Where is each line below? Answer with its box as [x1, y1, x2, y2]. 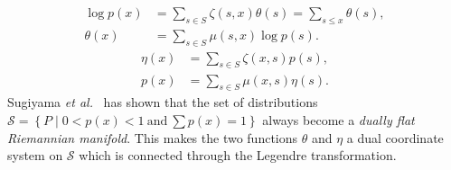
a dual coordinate [346, 128, 444, 147]
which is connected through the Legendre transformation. [79, 146, 397, 165]
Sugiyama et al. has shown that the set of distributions [7, 93, 318, 112]
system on [7, 146, 63, 165]
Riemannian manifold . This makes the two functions [7, 128, 298, 147]
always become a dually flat [262, 110, 415, 129]
